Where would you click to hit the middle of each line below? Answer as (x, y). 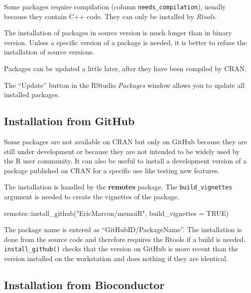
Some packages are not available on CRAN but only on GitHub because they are (125, 142)
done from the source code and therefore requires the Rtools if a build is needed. (125, 239)
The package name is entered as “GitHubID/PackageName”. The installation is (123, 229)
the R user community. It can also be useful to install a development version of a (125, 161)
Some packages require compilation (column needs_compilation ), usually (115, 6)
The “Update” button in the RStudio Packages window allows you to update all (124, 85)
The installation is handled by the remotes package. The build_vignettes (118, 187)
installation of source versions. (49, 52)
